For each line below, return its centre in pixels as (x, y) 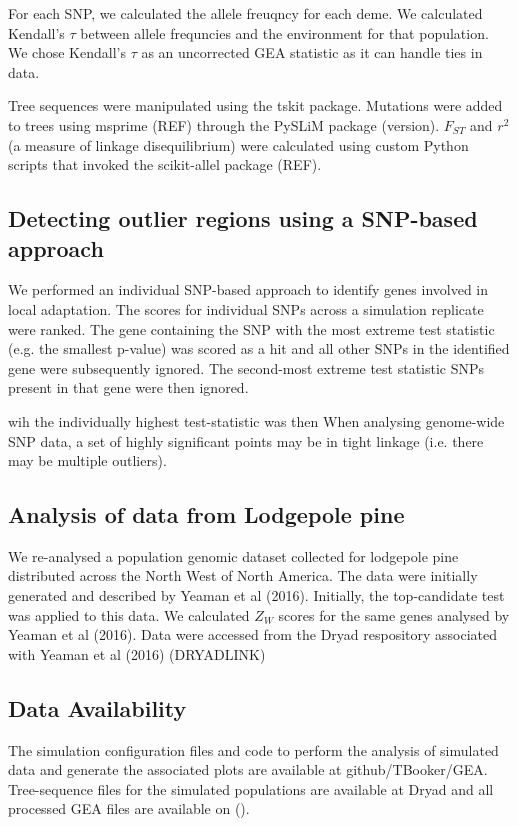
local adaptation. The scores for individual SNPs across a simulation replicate (246, 308)
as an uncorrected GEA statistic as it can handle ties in (312, 52)
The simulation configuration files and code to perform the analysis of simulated (253, 749)
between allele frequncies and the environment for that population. (284, 32)
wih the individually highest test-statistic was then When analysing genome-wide (256, 420)
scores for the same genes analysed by (394, 614)
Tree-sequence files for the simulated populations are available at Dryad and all (251, 788)
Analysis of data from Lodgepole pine (206, 514)
